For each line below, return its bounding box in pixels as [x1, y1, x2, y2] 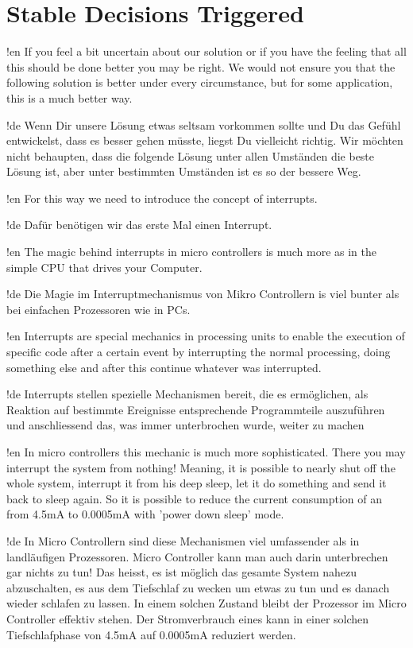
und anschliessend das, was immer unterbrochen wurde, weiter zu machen [6, 417, 365, 433]
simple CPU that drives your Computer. [6, 258, 203, 275]
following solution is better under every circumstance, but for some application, [6, 74, 393, 91]
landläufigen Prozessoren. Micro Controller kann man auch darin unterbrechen [6, 548, 388, 565]
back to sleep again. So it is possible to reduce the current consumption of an [6, 490, 382, 506]
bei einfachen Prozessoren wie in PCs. [6, 301, 191, 317]
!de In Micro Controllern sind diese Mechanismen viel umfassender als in [6, 532, 360, 549]
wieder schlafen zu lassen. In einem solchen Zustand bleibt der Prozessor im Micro [6, 595, 407, 611]
